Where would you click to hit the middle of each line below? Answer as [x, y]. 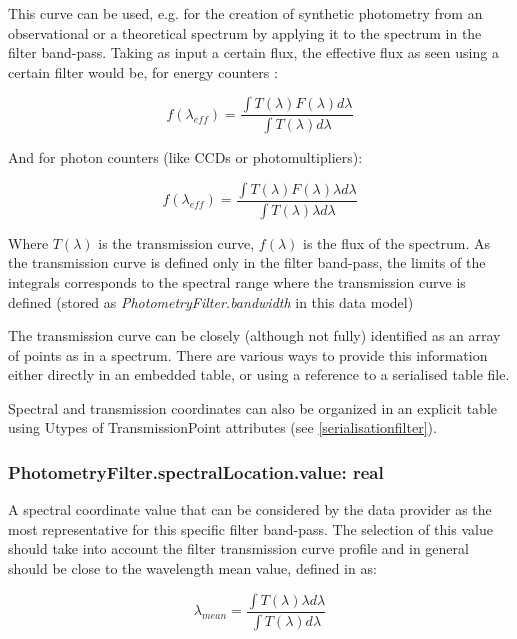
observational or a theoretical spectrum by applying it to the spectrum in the [245, 32]
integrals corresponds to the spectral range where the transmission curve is [237, 281]
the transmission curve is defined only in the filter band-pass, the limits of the [247, 262]
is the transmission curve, [176, 242]
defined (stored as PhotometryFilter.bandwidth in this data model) [211, 301]
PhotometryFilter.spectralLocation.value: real [196, 471]
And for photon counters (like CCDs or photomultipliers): [185, 157]
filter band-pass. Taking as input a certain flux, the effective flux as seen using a [253, 52]
